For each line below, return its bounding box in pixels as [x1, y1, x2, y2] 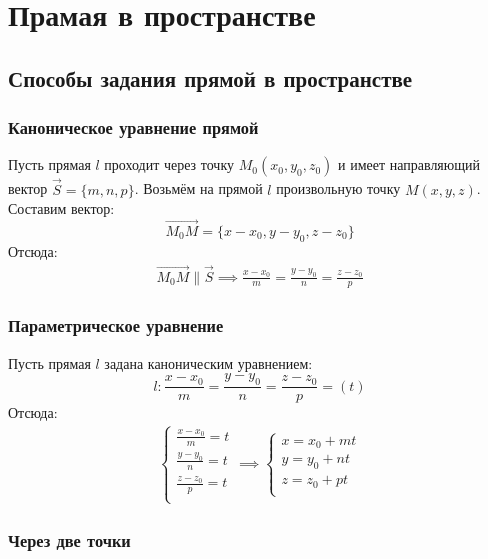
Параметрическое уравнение [8, 313, 224, 338]
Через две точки [8, 528, 131, 553]
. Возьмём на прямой [134, 178, 263, 199]
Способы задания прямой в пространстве [8, 62, 413, 93]
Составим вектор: [8, 198, 115, 219]
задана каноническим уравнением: [104, 352, 313, 373]
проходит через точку [104, 154, 234, 175]
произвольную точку [276, 178, 401, 199]
